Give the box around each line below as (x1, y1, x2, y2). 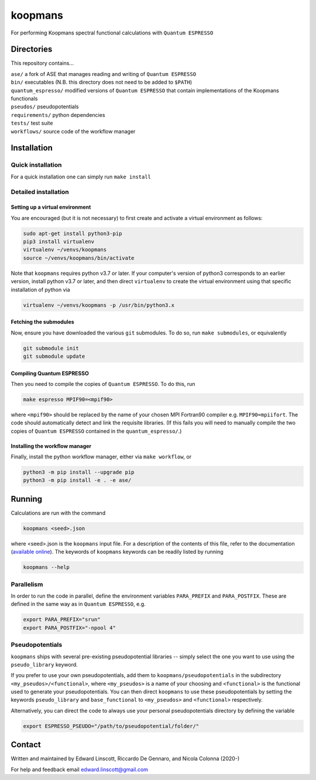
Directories (11, 44, 53, 54)
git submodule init (23, 345, 79, 351)
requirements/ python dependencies (11, 111, 105, 118)
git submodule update (23, 353, 85, 360)
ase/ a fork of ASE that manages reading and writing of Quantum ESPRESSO (11, 70, 196, 77)
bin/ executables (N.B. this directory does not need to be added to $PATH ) (11, 79, 193, 86)
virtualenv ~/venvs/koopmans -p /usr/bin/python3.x (23, 302, 175, 308)
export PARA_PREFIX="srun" (23, 616, 101, 623)
